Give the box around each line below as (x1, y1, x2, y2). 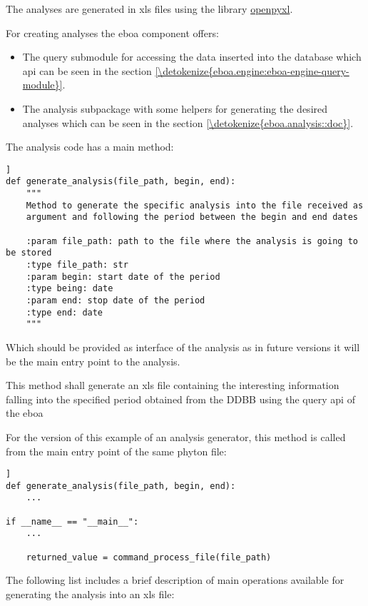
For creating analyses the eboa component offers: (6, 25, 219, 40)
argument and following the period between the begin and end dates (26, 212, 358, 223)
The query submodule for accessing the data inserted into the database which (22, 49, 362, 64)
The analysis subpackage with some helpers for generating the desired (22, 101, 328, 116)
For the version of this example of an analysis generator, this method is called (6, 429, 346, 444)
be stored (6, 248, 52, 258)
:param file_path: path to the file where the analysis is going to (26, 236, 358, 246)
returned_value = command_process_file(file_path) (26, 552, 272, 562)
